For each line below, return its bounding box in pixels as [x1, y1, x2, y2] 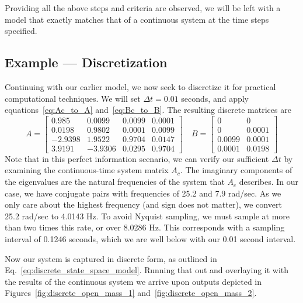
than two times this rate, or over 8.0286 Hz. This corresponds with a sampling [5, 221, 285, 233]
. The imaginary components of [180, 164, 292, 176]
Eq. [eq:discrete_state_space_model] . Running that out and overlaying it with [5, 264, 289, 276]
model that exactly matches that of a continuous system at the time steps [5, 13, 269, 25]
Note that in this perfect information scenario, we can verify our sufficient [5, 152, 269, 164]
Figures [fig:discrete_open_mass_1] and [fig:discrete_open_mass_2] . [5, 287, 257, 299]
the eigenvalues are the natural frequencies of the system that [5, 175, 225, 188]
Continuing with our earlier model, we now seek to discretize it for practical [5, 80, 276, 92]
